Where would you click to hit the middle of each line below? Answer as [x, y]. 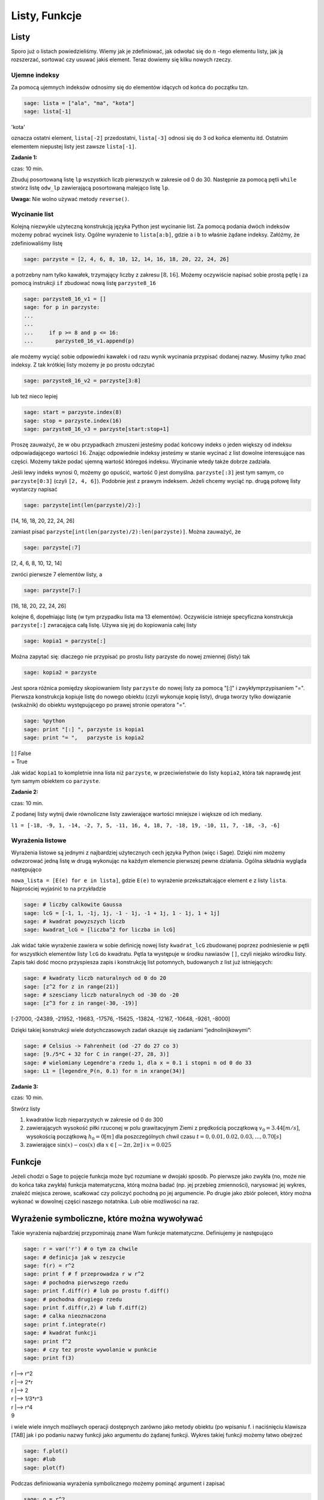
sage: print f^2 [48, 1341]
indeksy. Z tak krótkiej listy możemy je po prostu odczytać [83, 365]
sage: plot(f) [44, 1468]
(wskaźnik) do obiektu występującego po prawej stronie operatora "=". [98, 705]
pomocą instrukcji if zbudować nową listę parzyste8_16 [83, 283]
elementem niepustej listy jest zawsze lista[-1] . [74, 146]
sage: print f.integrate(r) [65, 1324]
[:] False [21, 753]
